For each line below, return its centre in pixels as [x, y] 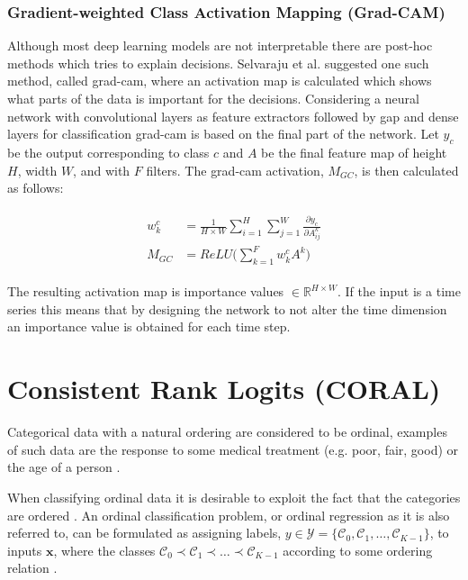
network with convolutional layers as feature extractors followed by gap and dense [233, 116]
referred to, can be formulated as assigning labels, [144, 533]
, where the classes [104, 550]
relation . [32, 568]
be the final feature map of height [354, 152]
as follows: [36, 188]
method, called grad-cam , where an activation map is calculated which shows [220, 81]
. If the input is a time [399, 291]
